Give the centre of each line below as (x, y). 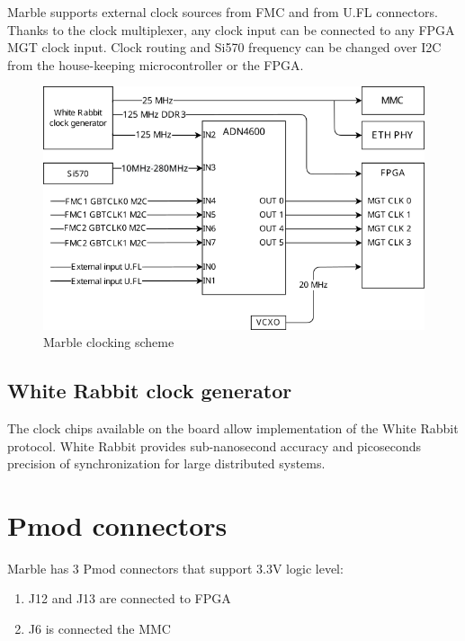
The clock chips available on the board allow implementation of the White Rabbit (233, 427)
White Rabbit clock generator (150, 391)
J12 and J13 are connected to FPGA (130, 598)
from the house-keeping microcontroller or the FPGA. (156, 64)
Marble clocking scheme (109, 342)
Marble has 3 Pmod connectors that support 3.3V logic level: (175, 568)
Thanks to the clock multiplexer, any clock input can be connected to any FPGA (231, 29)
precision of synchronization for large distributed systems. (166, 463)
